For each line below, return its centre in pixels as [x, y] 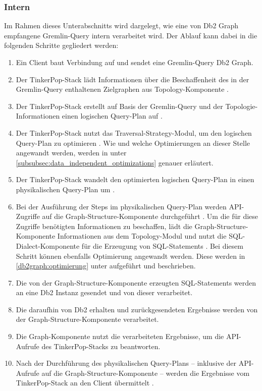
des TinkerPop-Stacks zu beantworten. [101, 346]
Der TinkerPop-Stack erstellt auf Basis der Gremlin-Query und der [119, 106]
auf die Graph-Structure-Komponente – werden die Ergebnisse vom [146, 373]
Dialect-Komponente [48, 245]
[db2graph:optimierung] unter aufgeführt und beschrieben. [106, 266]
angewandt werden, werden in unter [71, 153]
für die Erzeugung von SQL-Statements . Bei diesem [162, 245]
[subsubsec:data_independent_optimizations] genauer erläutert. [115, 162]
